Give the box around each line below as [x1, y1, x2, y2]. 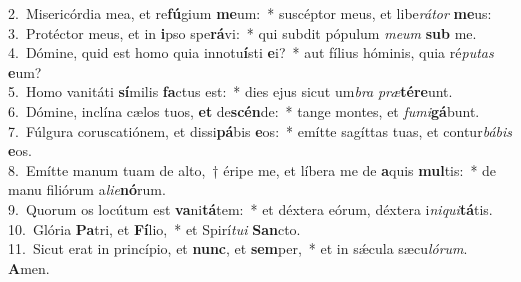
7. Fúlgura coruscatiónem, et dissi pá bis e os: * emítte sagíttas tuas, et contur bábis [8, 120, 513, 141]
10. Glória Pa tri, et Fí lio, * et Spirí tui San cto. [8, 218, 301, 239]
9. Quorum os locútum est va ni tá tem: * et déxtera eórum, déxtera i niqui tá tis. [8, 198, 493, 219]
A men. [8, 257, 50, 278]
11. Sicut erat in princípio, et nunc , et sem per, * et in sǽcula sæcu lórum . [8, 238, 468, 259]
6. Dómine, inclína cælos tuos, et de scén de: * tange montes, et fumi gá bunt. [8, 100, 480, 121]
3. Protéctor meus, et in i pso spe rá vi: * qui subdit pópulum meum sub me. [8, 22, 477, 43]
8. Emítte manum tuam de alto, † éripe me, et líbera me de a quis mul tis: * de [8, 159, 497, 180]
